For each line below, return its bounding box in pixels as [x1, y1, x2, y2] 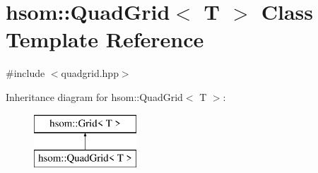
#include [6, 66, 45, 80]
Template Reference [6, 25, 204, 54]
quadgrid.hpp [61, 66, 119, 80]
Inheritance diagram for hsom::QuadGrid [6, 89, 183, 104]
